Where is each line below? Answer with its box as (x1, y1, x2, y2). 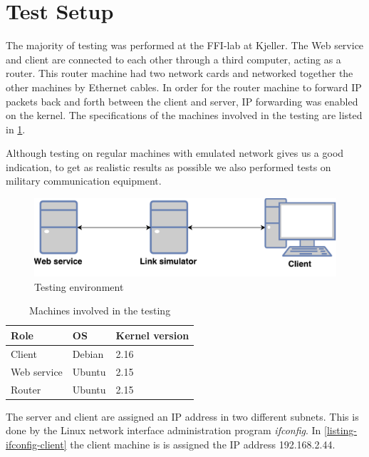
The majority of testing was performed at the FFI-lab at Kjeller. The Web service (6, 38, 364, 53)
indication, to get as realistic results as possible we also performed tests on (6, 159, 331, 174)
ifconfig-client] (6, 436, 67, 451)
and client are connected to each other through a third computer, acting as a (6, 51, 341, 66)
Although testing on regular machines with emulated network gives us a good (6, 145, 344, 160)
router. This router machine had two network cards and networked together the (6, 66, 353, 81)
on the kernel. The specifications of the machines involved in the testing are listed (6, 108, 363, 123)
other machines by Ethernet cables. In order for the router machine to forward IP (6, 79, 362, 94)
